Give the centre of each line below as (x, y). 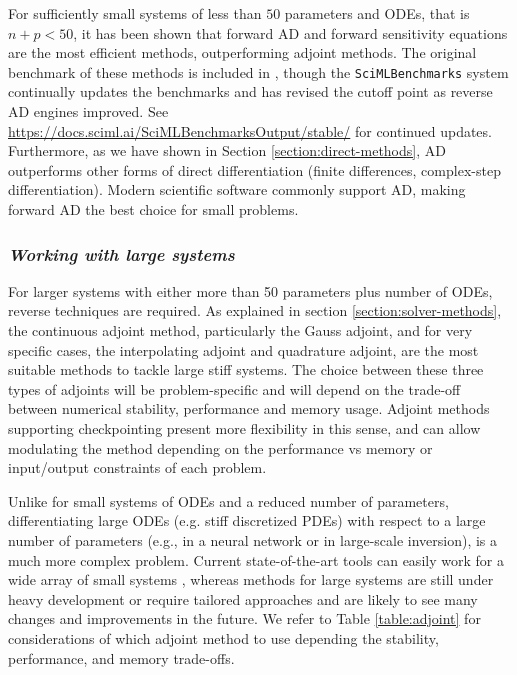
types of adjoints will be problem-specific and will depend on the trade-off (234, 388)
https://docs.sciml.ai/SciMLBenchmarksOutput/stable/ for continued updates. (250, 130)
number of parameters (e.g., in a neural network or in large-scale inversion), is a (253, 539)
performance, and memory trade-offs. (121, 657)
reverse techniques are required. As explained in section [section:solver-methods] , (255, 310)
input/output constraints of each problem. (137, 467)
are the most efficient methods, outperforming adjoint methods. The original (242, 52)
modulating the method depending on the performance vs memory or (220, 447)
